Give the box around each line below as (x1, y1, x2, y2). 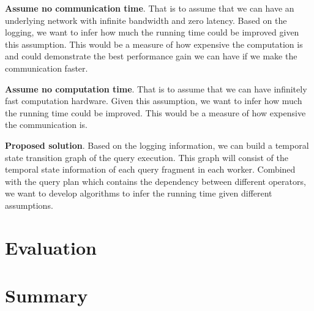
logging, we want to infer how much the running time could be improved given (5, 26, 299, 39)
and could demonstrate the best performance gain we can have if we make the (5, 50, 297, 62)
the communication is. (5, 118, 88, 131)
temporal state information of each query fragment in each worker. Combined (5, 163, 296, 176)
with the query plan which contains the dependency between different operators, (5, 174, 306, 187)
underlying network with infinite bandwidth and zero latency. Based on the (5, 13, 287, 26)
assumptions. (5, 198, 53, 211)
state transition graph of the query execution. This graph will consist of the (5, 151, 288, 163)
